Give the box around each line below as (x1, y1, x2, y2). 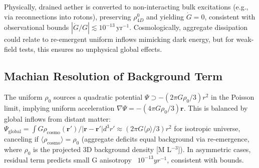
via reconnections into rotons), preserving (4, 11, 131, 21)
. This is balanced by (183, 102, 248, 113)
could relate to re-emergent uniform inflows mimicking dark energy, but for (4, 34, 234, 44)
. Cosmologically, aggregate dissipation (129, 22, 248, 32)
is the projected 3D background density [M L (33, 144, 172, 154)
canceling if (4, 134, 39, 144)
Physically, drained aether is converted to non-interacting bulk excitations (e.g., (4, 1, 248, 11)
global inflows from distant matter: (4, 113, 111, 124)
